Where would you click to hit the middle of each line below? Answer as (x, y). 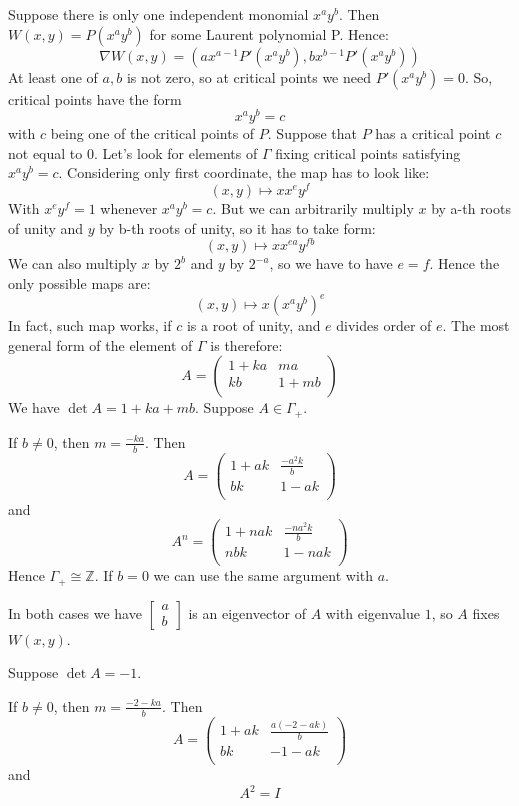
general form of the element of (100, 344)
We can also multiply (73, 263)
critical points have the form (95, 98)
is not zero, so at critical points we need (248, 76)
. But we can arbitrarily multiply (313, 208)
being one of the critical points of (152, 133)
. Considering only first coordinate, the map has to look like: (244, 172)
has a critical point (433, 133)
